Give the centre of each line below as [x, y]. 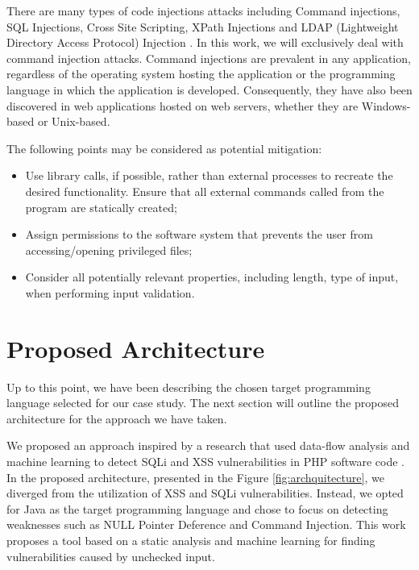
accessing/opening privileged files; [109, 250]
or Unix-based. [74, 121]
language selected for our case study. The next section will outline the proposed [203, 403]
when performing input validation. [110, 292]
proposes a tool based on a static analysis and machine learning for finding [191, 540]
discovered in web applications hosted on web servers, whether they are [183, 105]
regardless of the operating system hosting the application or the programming [201, 74]
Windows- [386, 105]
